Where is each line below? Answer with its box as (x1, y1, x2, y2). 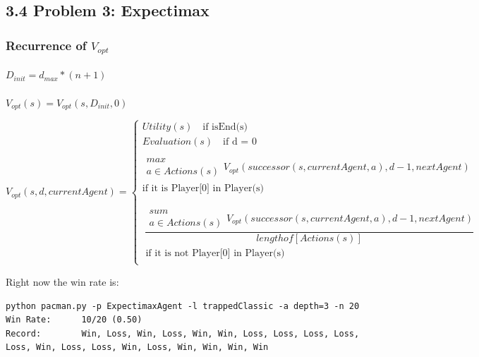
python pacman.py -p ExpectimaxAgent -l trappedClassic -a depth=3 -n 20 (6, 301, 360, 311)
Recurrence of (6, 36, 87, 54)
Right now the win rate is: (6, 274, 119, 289)
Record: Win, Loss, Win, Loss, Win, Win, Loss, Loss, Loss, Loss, (6, 328, 360, 339)
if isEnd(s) (202, 122, 248, 133)
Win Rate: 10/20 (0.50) (6, 315, 143, 325)
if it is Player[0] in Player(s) (142, 183, 264, 194)
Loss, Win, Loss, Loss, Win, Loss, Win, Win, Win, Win (6, 342, 269, 353)
